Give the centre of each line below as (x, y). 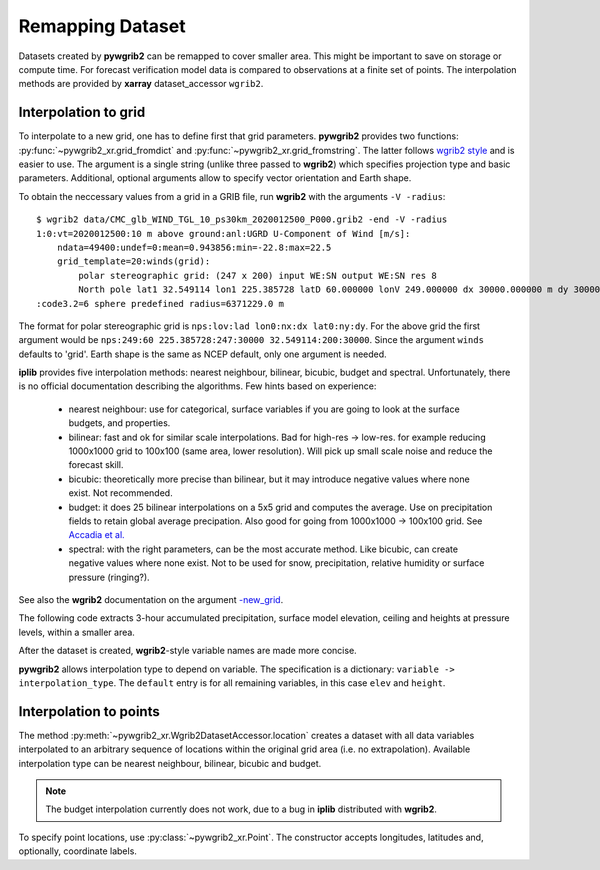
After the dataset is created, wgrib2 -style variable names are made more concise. (187, 651)
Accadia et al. (96, 535)
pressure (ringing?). (109, 577)
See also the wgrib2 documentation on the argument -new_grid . (151, 599)
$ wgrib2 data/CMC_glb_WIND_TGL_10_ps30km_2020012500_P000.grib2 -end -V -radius (242, 219)
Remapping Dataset (102, 26)
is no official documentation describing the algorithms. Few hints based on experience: (197, 386)
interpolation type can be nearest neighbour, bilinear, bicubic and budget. (170, 763)
